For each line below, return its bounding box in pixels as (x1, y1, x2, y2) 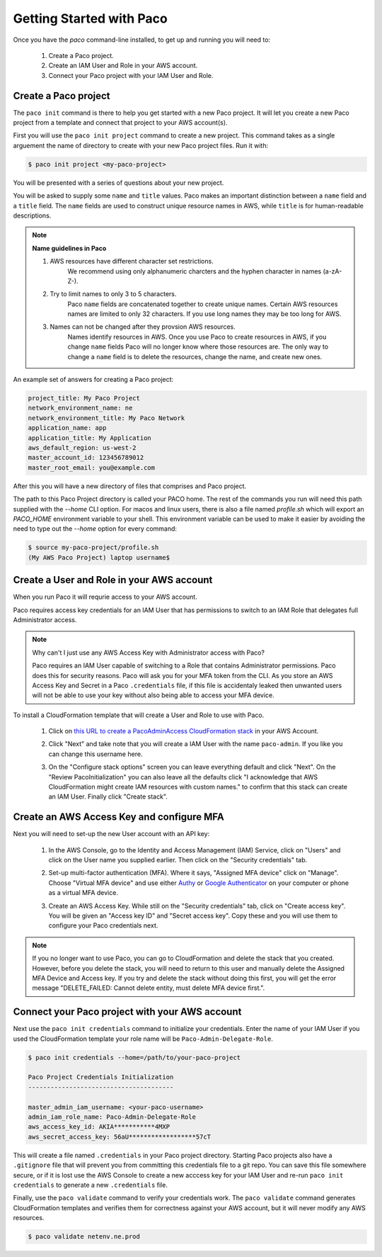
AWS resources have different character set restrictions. (50, 257, 214, 266)
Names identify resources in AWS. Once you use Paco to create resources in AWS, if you (67, 332, 327, 341)
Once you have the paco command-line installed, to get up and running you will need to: (13, 35, 271, 44)
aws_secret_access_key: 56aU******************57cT (28, 1132, 212, 1141)
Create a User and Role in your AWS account (13, 574, 213, 586)
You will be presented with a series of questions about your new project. (13, 178, 224, 187)
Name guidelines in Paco (32, 244, 107, 252)
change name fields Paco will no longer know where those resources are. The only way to (67, 342, 329, 351)
